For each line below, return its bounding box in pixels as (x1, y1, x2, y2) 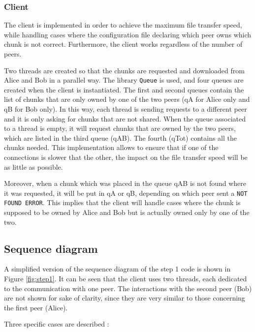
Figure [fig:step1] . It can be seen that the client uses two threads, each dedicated (4, 273, 247, 284)
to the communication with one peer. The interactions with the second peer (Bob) (4, 283, 252, 293)
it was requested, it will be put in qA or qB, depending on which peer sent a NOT (4, 187, 248, 198)
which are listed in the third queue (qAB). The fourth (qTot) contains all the (4, 132, 237, 143)
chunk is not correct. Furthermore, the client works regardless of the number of (4, 39, 243, 49)
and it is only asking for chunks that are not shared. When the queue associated (4, 113, 246, 123)
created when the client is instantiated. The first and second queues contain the (4, 84, 244, 94)
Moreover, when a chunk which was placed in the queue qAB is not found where (4, 178, 246, 188)
